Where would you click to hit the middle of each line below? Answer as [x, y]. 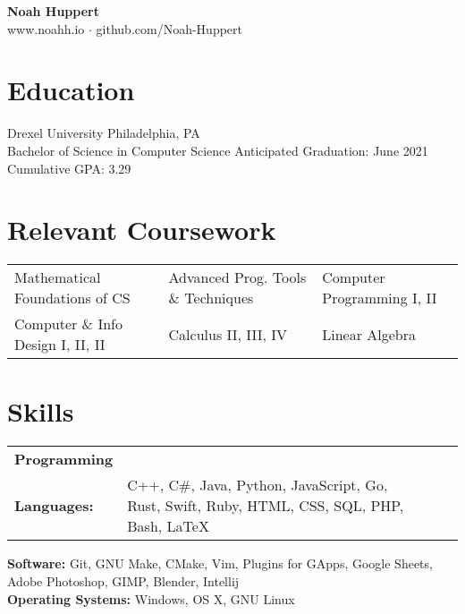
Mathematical [58, 277]
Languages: [54, 506]
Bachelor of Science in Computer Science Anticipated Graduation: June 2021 [218, 150]
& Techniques [211, 298]
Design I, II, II [60, 345]
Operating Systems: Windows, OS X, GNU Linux [151, 598]
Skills [41, 411]
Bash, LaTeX [168, 526]
